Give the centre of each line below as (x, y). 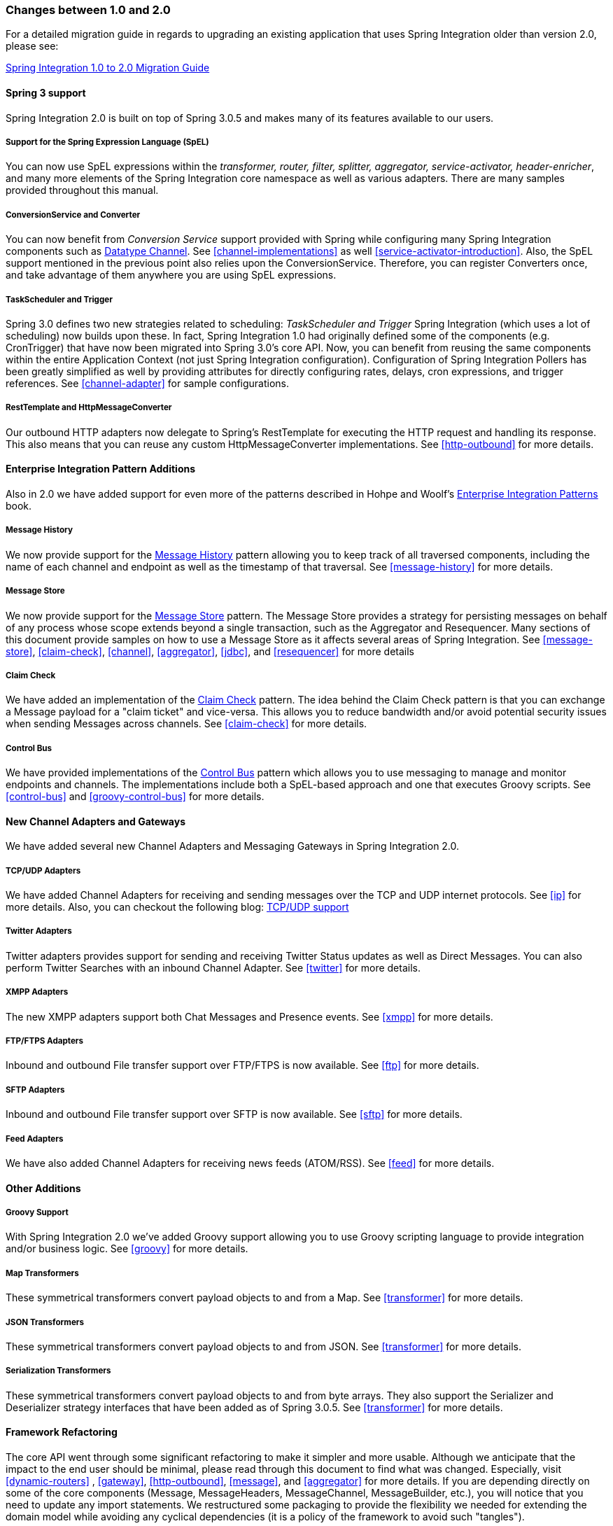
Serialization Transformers (58, 1371)
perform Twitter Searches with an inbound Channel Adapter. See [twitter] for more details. (213, 967)
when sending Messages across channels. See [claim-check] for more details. (186, 724)
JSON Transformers (45, 1322)
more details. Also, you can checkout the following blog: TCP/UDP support (177, 907)
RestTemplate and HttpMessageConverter (89, 408)
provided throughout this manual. (82, 190)
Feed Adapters (35, 1139)
